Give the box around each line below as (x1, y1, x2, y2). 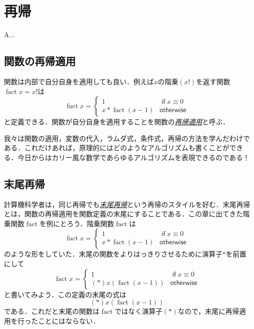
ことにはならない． (38, 315, 100, 326)
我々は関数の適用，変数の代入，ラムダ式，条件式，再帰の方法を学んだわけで (4, 133, 250, 143)
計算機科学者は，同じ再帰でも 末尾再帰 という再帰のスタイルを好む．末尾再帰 (4, 199, 250, 209)
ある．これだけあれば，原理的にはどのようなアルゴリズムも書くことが (4, 142, 230, 153)
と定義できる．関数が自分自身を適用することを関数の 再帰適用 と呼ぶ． (4, 117, 230, 127)
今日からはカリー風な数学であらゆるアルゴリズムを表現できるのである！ (17, 152, 250, 162)
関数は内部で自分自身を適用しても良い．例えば (4, 76, 154, 86)
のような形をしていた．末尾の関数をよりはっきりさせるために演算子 (4, 249, 223, 259)
